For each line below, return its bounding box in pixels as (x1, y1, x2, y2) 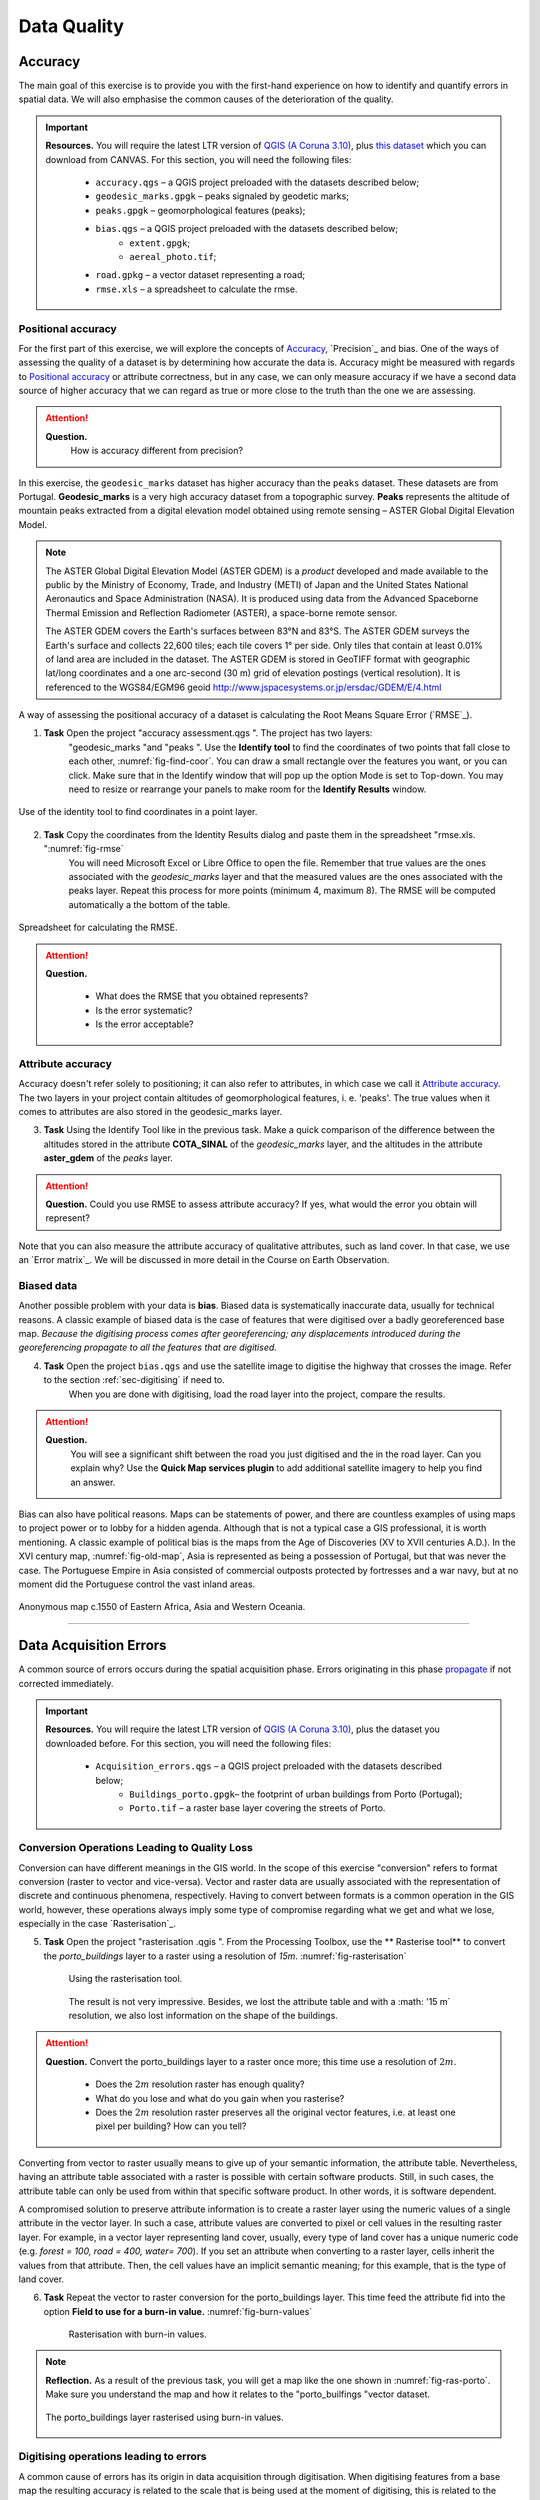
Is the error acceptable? (95, 1018, 194, 1030)
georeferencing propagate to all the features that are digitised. (18, 1341, 277, 1354)
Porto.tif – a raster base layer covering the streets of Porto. (129, 1802, 386, 1814)
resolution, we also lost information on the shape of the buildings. (68, 2010, 339, 2022)
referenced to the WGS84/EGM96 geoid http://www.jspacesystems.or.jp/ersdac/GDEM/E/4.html (45, 681, 442, 693)
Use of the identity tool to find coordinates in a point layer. (18, 806, 258, 818)
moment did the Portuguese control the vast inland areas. (18, 1578, 256, 1590)
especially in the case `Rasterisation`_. (18, 1918, 177, 1930)
